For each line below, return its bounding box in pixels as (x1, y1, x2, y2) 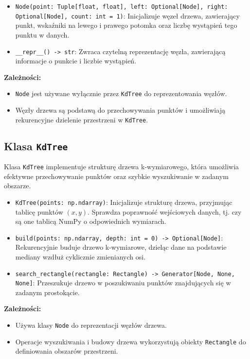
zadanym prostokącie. (15, 287, 80, 297)
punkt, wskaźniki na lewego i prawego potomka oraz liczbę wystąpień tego (15, 20, 237, 30)
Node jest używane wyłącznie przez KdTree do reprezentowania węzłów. (15, 88, 227, 99)
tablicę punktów (15, 206, 63, 217)
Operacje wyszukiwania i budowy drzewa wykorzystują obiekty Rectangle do (15, 336, 246, 346)
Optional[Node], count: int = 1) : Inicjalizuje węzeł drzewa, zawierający (15, 10, 240, 20)
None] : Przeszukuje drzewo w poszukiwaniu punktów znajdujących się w (15, 278, 231, 288)
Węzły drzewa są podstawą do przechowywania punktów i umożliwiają (15, 105, 225, 115)
